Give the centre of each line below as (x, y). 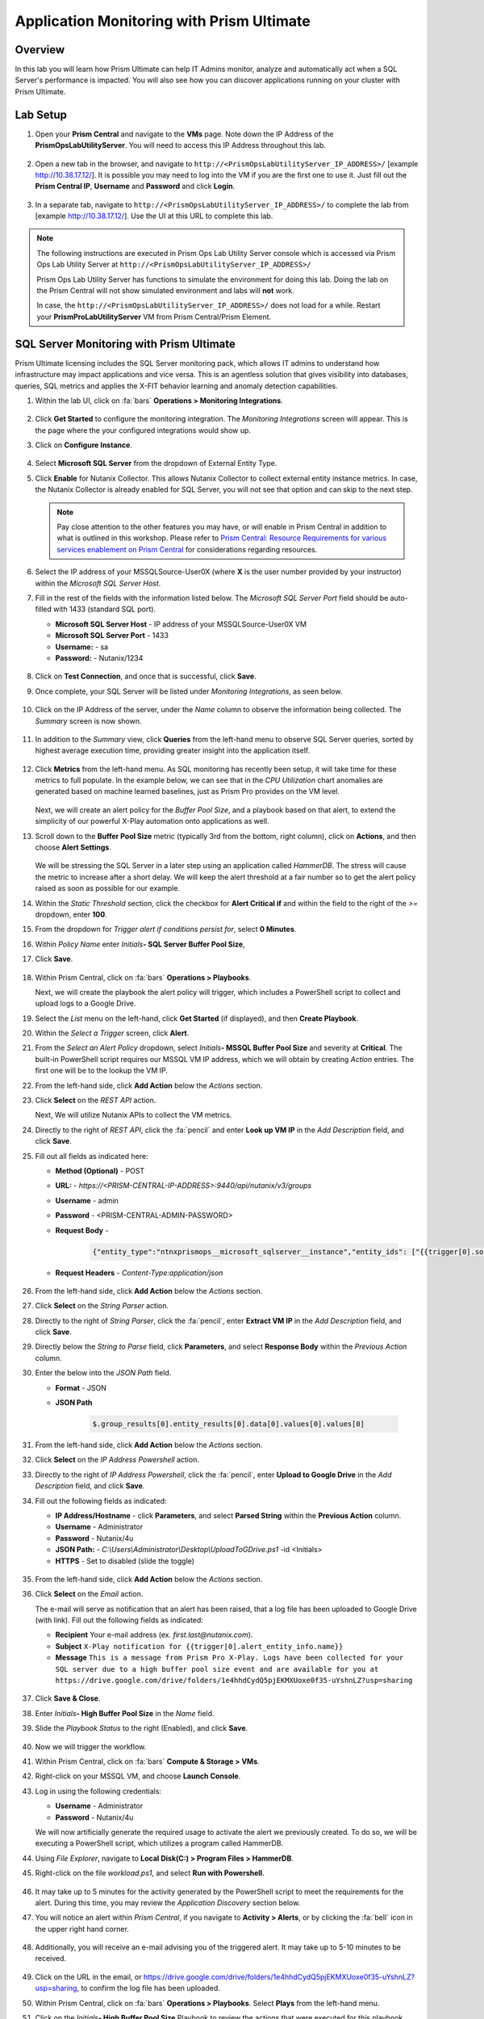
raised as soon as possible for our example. (108, 888)
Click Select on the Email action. (89, 1594)
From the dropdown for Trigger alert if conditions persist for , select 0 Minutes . (166, 930)
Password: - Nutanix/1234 (99, 657)
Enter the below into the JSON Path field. (103, 1373)
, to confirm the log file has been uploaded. (149, 1988)
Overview (40, 50)
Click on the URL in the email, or (88, 1977)
